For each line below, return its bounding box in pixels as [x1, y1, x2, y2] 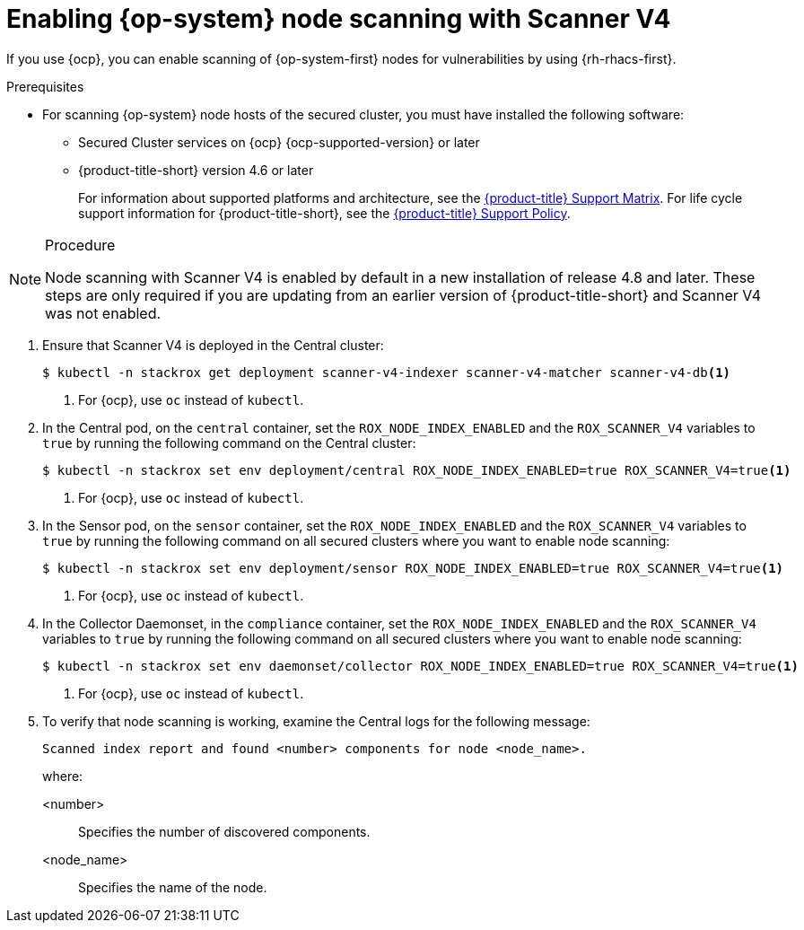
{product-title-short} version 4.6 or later [78, 162, 314, 178]
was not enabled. [45, 303, 162, 322]
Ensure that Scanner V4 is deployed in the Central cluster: [42, 337, 384, 353]
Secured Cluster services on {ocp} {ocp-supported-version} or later [78, 134, 480, 150]
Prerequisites [6, 78, 84, 94]
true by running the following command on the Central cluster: [42, 434, 416, 451]
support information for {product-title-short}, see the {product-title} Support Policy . [78, 205, 571, 221]
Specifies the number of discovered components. [78, 823, 371, 839]
